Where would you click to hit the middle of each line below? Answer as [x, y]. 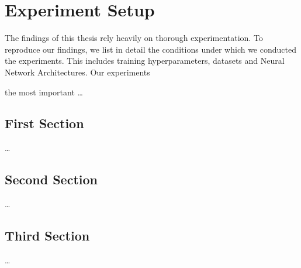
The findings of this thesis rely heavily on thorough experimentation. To [134, 38]
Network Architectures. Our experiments [77, 72]
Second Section [51, 179]
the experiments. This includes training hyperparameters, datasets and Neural [145, 61]
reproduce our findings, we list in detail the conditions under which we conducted [150, 49]
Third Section [47, 236]
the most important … [44, 92]
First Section [44, 123]
